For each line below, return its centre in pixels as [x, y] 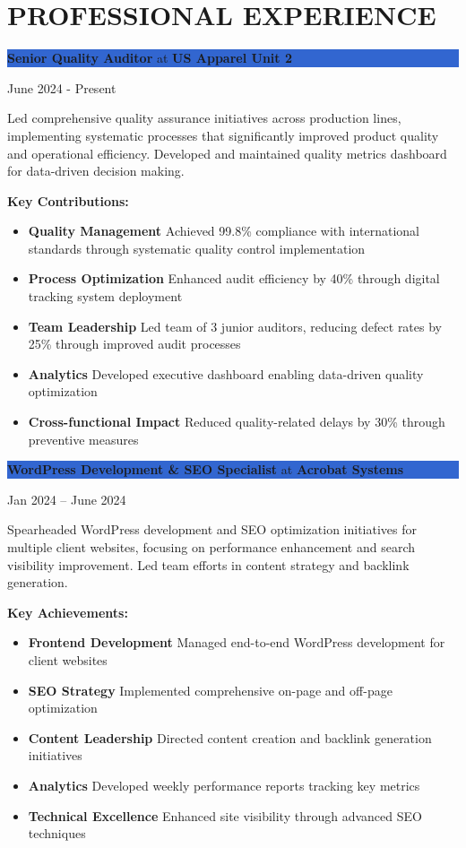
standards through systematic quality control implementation [197, 248]
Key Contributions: [68, 200]
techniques [57, 833]
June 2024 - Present [62, 87]
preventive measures [83, 439]
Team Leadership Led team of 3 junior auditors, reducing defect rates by [235, 326]
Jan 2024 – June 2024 [67, 499]
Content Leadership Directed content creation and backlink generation [230, 737]
